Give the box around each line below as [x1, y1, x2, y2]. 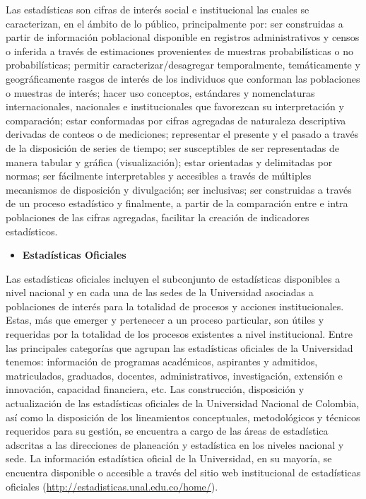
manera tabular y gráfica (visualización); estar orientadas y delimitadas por [6, 154, 333, 169]
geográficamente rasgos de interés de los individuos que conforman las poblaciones [6, 71, 360, 86]
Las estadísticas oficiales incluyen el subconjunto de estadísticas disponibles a [6, 271, 341, 286]
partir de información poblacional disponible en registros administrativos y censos [6, 30, 360, 45]
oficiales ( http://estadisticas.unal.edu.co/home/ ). [6, 479, 218, 493]
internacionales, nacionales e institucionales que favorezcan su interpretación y [6, 99, 344, 114]
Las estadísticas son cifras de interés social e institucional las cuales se [6, 2, 309, 16]
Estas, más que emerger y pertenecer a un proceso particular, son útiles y [6, 312, 324, 327]
